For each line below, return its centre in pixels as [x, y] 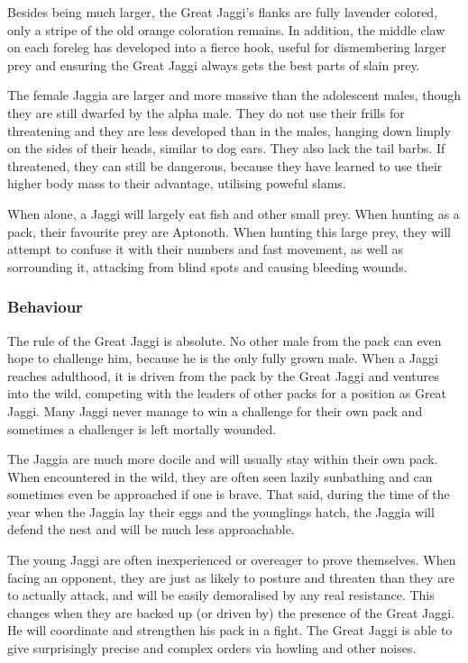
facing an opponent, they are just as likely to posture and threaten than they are [231, 577]
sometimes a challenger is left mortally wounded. [142, 428]
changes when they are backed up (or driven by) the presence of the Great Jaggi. [231, 612]
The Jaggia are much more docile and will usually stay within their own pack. [223, 459]
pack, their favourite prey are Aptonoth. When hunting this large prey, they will [229, 231]
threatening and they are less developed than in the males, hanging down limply [229, 130]
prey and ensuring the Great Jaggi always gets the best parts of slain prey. [214, 64]
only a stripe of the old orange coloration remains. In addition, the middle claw [226, 29]
